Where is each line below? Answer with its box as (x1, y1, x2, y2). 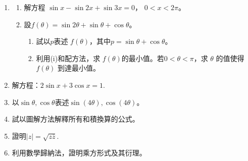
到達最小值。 (57, 63, 100, 73)
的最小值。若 (121, 52, 164, 63)
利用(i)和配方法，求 (36, 52, 101, 63)
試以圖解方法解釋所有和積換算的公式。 (12, 114, 139, 124)
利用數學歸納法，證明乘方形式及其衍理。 (12, 147, 146, 158)
